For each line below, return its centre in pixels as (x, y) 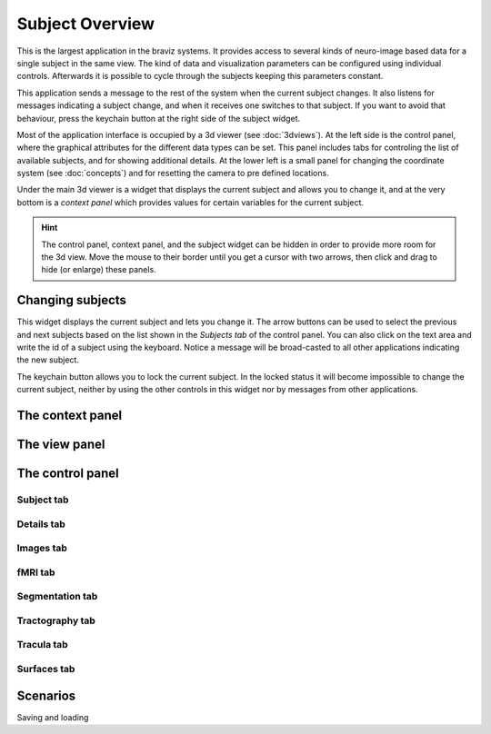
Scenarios (46, 695)
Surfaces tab (46, 670)
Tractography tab (56, 620)
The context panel (70, 416)
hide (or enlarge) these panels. (99, 270)
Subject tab (43, 500)
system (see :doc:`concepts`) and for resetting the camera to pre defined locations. (173, 174)
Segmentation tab (57, 597)
